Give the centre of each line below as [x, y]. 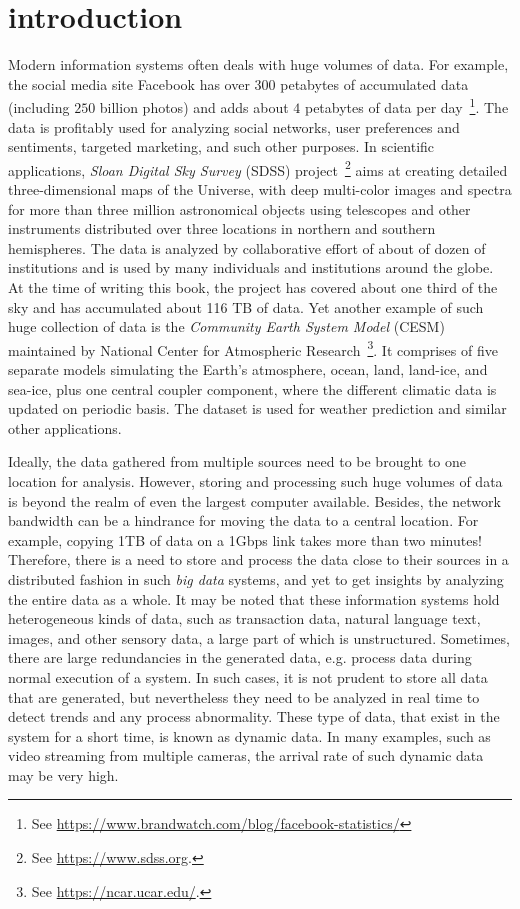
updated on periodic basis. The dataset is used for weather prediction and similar [257, 408]
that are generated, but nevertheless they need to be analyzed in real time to [244, 696]
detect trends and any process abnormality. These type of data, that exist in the [254, 716]
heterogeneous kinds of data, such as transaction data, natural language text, [244, 618]
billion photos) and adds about [194, 106]
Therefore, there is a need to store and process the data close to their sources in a [258, 559]
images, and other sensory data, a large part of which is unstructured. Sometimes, [259, 637]
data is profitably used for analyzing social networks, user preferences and [234, 126]
